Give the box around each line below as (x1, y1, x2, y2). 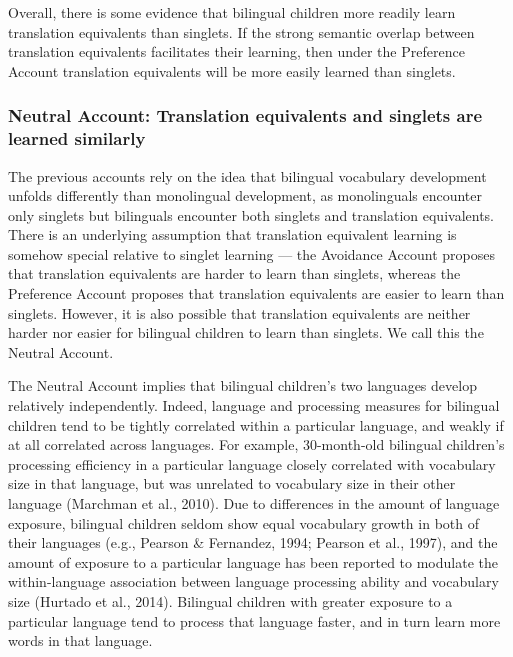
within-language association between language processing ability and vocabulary (8, 571, 499, 592)
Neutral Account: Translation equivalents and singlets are (8, 103, 483, 128)
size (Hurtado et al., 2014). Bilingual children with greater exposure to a (8, 590, 453, 611)
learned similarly (8, 126, 146, 151)
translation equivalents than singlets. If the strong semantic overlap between (8, 21, 475, 42)
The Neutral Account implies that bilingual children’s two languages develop (8, 375, 477, 396)
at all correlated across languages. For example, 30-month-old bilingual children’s (8, 434, 505, 455)
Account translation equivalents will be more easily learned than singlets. (8, 60, 456, 81)
